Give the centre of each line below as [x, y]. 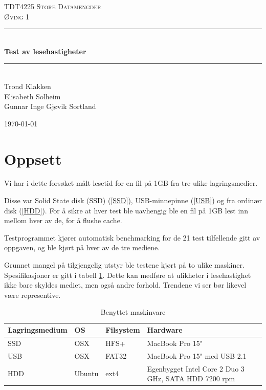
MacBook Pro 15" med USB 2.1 [197, 355]
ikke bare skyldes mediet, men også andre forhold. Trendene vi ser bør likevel [125, 285]
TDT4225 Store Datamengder [53, 6]
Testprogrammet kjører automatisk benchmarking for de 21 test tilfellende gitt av [132, 237]
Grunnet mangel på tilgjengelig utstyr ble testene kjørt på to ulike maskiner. [124, 265]
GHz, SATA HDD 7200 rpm [191, 378]
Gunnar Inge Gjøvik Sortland [50, 106]
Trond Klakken [28, 86]
